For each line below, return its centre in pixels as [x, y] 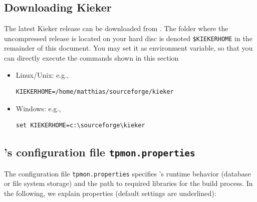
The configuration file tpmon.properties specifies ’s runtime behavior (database [127, 173]
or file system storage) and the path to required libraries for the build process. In [128, 183]
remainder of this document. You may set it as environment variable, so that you [128, 48]
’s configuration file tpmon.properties [100, 152]
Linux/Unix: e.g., [42, 74]
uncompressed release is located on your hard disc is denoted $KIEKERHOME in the [128, 38]
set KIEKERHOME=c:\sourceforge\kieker [80, 126]
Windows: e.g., [38, 108]
